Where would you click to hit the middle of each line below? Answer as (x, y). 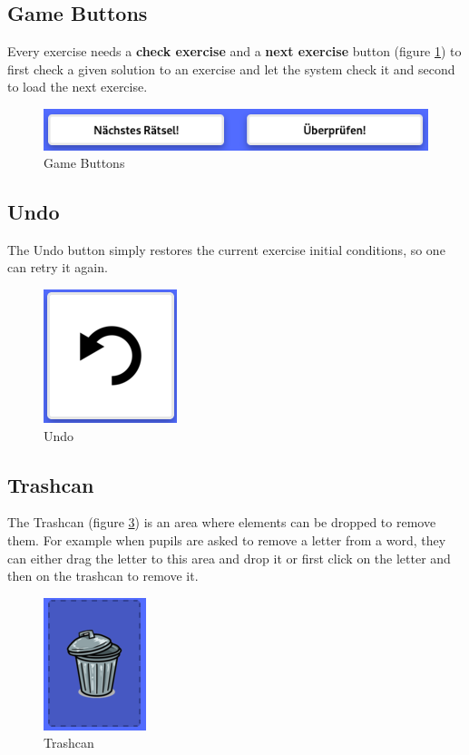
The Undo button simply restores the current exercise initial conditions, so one (226, 249)
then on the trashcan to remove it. (103, 576)
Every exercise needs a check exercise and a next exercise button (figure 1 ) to (234, 51)
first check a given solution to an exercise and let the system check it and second (231, 69)
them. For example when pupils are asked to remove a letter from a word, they (227, 540)
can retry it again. (58, 267)
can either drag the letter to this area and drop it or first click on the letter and (229, 558)
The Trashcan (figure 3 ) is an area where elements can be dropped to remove (222, 522)
